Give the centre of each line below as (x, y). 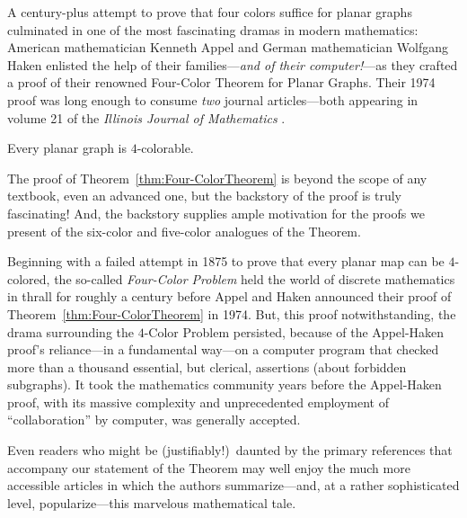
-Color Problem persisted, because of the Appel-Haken (294, 331)
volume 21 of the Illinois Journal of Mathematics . (146, 117)
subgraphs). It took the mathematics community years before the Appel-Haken (225, 384)
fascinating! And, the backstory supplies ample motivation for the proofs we (216, 213)
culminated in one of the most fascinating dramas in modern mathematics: (213, 29)
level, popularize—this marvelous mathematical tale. (152, 502)
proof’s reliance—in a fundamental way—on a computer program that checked (223, 349)
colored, (29, 278)
